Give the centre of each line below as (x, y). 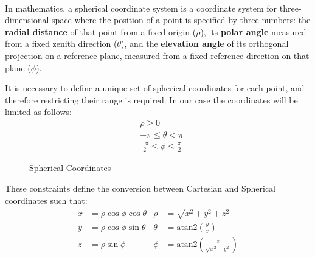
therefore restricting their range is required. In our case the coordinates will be (151, 99)
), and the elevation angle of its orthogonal (205, 44)
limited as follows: (38, 112)
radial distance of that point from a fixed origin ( (101, 31)
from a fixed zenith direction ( (61, 44)
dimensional (27, 20)
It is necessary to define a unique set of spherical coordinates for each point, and (155, 88)
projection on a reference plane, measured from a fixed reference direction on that (157, 55)
